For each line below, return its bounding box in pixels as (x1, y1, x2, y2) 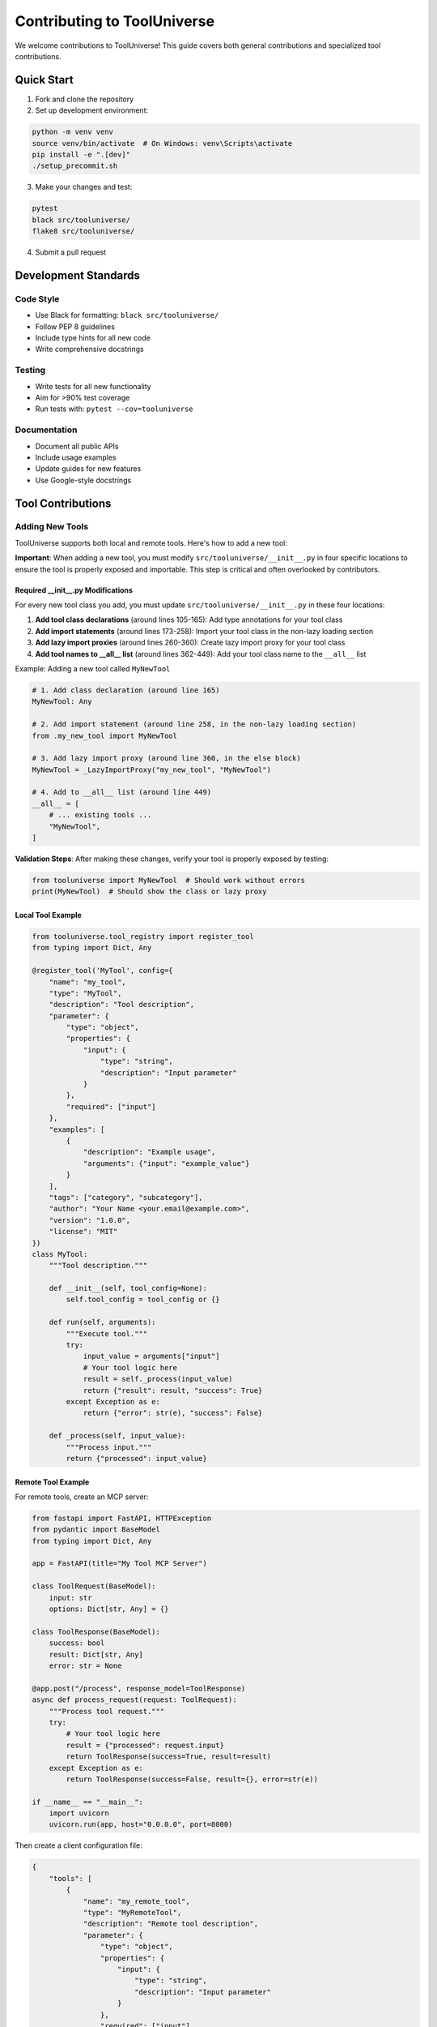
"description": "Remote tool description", (83, 1919, 259, 1929)
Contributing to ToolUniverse (15, 12, 214, 30)
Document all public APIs (35, 441, 119, 451)
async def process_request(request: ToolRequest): (32, 1695, 238, 1704)
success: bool (49, 1639, 105, 1648)
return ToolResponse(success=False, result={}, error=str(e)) (66, 1774, 319, 1784)
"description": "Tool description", (49, 1000, 194, 1009)
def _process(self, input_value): (49, 1431, 186, 1441)
